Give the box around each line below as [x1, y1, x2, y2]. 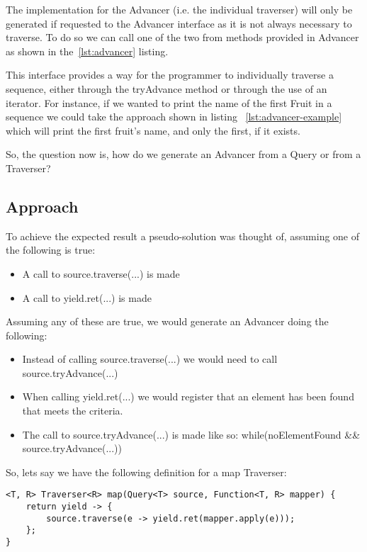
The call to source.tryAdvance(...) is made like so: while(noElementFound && [22, 427, 361, 441]
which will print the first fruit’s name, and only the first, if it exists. [6, 123, 300, 137]
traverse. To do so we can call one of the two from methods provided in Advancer [6, 30, 359, 45]
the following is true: [6, 242, 96, 257]
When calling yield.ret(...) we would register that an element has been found [22, 389, 354, 404]
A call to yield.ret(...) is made [22, 290, 152, 305]
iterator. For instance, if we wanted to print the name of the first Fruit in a [6, 95, 332, 110]
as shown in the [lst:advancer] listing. [6, 43, 169, 58]
